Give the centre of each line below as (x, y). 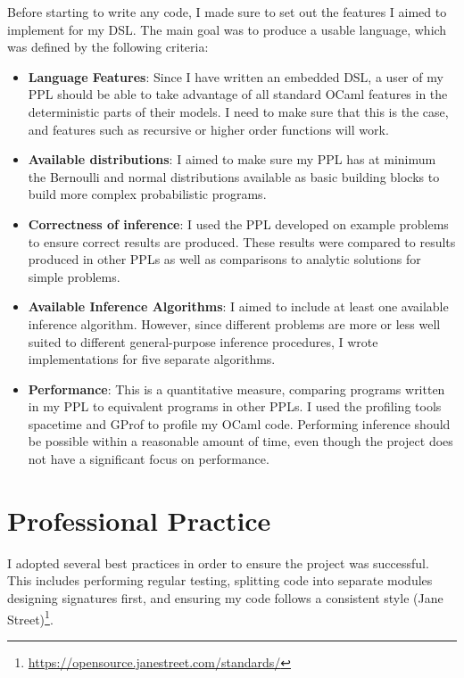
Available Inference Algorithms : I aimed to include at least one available (238, 306)
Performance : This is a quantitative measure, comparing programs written (236, 389)
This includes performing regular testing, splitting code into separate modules (220, 580)
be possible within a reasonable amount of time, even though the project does (240, 441)
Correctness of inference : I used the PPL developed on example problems (238, 223)
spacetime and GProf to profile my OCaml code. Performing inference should (239, 423)
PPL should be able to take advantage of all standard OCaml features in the (238, 94)
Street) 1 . (30, 617)
